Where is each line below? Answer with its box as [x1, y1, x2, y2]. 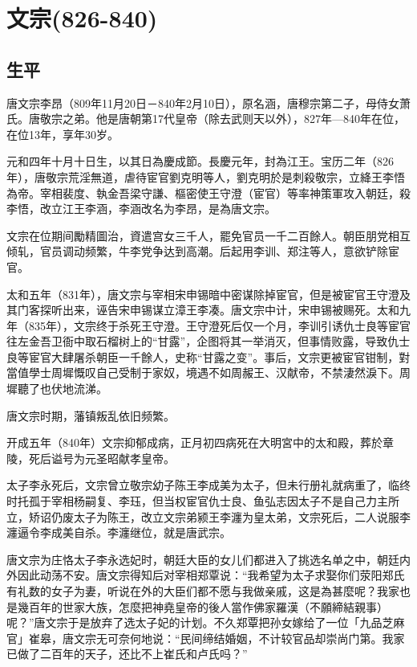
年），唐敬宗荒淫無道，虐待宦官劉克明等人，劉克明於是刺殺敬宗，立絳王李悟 [6, 168, 405, 185]
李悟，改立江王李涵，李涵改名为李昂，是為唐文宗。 [6, 200, 276, 217]
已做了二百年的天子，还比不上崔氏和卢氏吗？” [6, 645, 248, 662]
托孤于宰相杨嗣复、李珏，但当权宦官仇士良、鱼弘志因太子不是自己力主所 [17, 493, 399, 509]
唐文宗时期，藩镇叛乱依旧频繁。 [6, 407, 175, 424]
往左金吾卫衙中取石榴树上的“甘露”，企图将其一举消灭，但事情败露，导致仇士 [6, 333, 411, 350]
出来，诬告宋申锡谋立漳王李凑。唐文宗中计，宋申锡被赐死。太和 [62, 301, 399, 318]
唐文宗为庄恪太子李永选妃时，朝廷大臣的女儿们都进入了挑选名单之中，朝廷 [6, 550, 399, 567]
